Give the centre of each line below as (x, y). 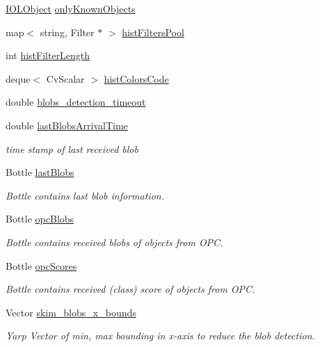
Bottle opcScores (41, 265)
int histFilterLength (48, 55)
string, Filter (67, 32)
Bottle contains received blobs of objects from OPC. (114, 242)
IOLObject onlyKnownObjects (71, 8)
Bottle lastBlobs (40, 172)
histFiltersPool (153, 32)
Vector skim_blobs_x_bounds (71, 312)
